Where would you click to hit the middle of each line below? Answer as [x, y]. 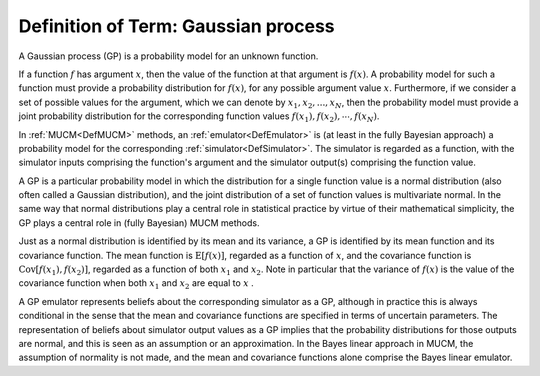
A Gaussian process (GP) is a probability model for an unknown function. [168, 56]
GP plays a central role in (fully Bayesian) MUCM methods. [139, 222]
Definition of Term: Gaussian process [176, 26]
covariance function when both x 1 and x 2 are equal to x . [136, 284]
